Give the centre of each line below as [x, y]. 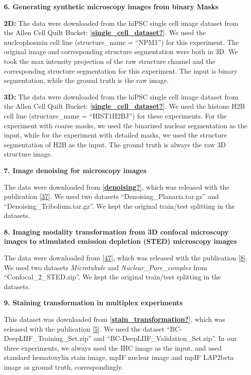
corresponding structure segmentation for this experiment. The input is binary [121, 70]
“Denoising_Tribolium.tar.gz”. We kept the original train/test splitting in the [119, 206]
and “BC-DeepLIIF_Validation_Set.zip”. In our [165, 338]
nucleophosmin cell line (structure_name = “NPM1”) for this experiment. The [121, 42]
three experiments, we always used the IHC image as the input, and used [113, 347]
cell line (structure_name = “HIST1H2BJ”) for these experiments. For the [115, 115]
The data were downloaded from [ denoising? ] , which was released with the [117, 187]
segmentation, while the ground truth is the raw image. [86, 80]
